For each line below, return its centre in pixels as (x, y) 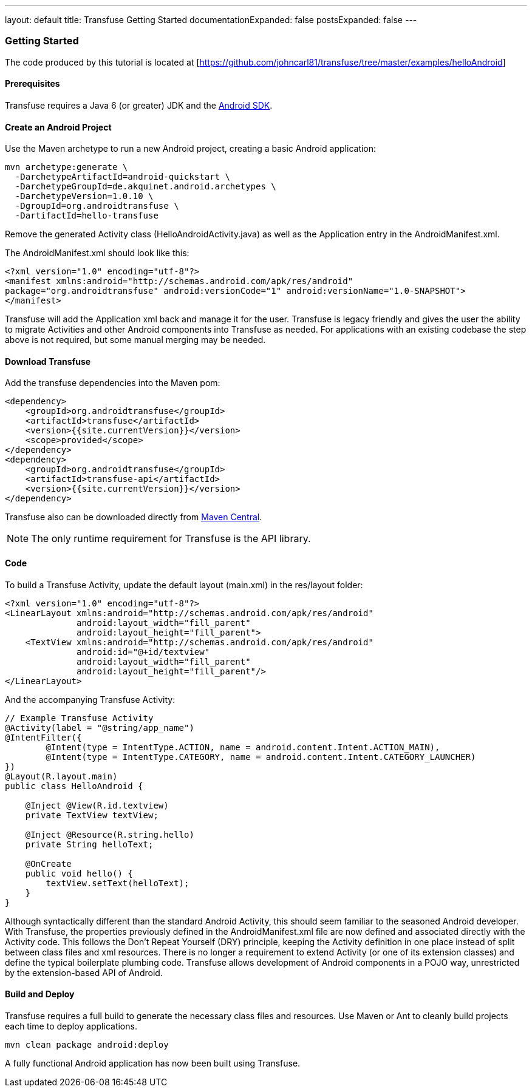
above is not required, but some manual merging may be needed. (135, 340)
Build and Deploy (40, 994)
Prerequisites (32, 84)
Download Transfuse (48, 361)
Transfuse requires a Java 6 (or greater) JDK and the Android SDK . (139, 105)
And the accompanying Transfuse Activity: (90, 699)
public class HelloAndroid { (74, 786)
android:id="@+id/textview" (143, 652)
